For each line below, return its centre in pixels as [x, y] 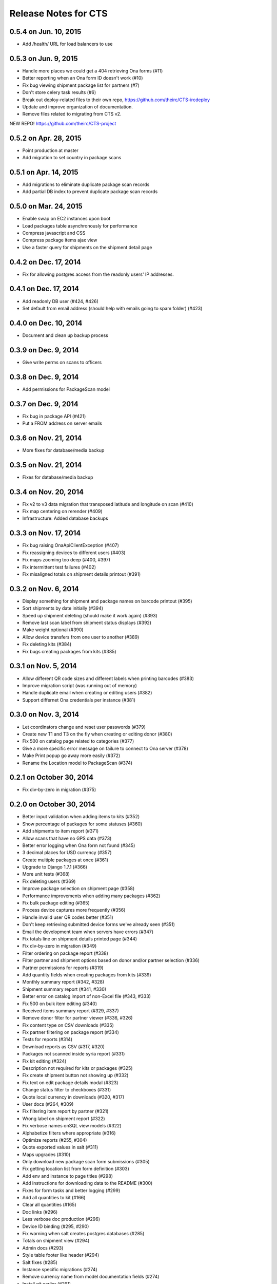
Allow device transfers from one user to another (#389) [81, 637]
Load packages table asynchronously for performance [80, 225]
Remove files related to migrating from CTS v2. [72, 114]
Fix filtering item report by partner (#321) [65, 1111]
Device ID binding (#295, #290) [56, 1226]
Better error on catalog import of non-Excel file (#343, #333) [87, 996]
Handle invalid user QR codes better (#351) [68, 917]
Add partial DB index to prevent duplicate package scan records [90, 192]
